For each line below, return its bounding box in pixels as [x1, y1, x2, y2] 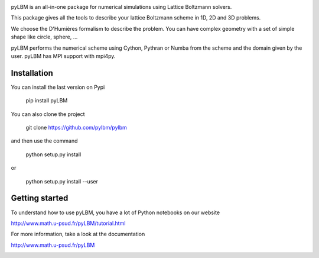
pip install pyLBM [25, 97, 68, 104]
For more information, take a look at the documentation [11, 231, 145, 238]
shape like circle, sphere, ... [11, 33, 78, 41]
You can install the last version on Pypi [11, 83, 105, 91]
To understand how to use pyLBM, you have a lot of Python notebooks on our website [11, 209, 220, 216]
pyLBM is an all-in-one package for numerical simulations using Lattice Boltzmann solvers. [11, 4, 232, 10]
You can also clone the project [11, 110, 85, 118]
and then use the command [11, 137, 78, 144]
